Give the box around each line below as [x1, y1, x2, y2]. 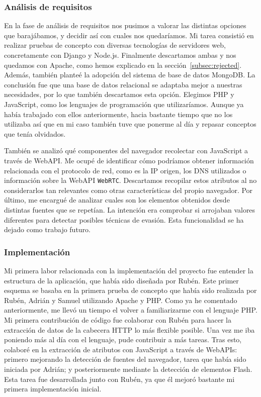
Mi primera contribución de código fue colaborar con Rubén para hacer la [4, 314, 232, 325]
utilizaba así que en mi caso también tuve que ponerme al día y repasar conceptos [4, 119, 256, 129]
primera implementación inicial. [4, 383, 102, 394]
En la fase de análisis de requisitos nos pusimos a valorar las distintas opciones [4, 20, 246, 31]
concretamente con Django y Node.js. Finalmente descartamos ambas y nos [4, 50, 236, 60]
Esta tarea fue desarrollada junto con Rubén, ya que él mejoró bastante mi [4, 373, 235, 384]
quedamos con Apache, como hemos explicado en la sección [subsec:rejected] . [4, 59, 242, 70]
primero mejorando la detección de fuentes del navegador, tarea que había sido [4, 354, 246, 364]
